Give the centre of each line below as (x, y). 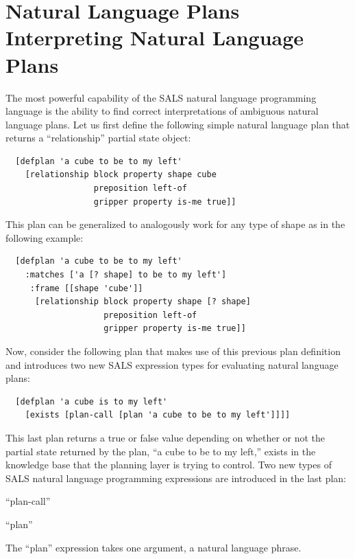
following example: (45, 237)
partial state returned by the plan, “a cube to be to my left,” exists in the (161, 451)
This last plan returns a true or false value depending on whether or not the (166, 437)
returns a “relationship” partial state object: (98, 138)
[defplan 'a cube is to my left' (91, 401)
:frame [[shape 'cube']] (86, 288)
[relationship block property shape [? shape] (143, 302)
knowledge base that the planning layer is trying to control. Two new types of (169, 465)
